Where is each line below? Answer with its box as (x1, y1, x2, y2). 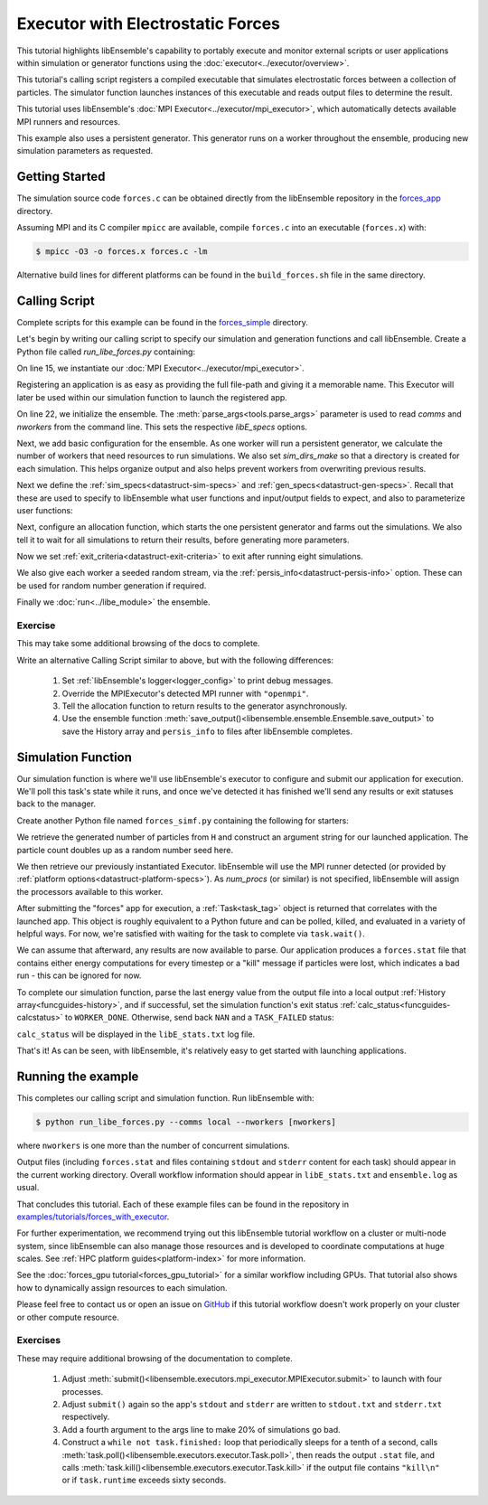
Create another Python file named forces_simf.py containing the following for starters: (16, 814, 350, 826)
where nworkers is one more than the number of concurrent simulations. (16, 1140, 290, 1151)
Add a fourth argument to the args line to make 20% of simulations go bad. (61, 1424, 341, 1434)
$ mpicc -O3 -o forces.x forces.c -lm (35, 246, 208, 257)
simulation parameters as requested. (16, 146, 154, 156)
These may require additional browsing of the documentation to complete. (16, 1352, 293, 1364)
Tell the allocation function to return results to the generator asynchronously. (61, 701, 348, 711)
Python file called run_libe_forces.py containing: (16, 346, 196, 357)
